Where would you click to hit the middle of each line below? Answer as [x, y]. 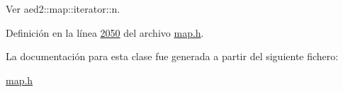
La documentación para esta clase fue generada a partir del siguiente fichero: [172, 56]
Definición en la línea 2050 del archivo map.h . [105, 32]
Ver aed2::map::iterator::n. [63, 8]
